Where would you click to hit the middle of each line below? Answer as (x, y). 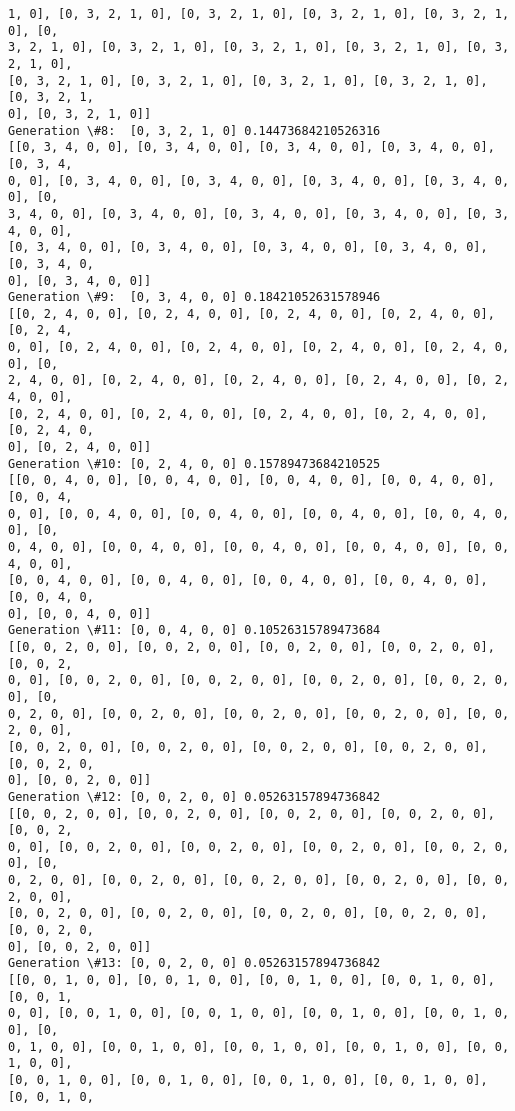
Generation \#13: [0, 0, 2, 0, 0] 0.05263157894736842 (194, 963)
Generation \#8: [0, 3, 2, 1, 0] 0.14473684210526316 (194, 130)
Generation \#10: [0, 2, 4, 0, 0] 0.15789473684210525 (194, 463)
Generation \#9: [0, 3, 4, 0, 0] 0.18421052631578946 (194, 297)
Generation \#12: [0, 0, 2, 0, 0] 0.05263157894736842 (194, 796)
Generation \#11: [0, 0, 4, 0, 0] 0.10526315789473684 (194, 630)
